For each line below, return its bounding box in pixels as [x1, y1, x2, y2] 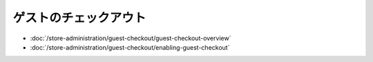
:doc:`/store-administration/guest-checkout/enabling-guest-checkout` [30, 43, 230, 51]
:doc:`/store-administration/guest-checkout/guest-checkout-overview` [30, 34, 231, 42]
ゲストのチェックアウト [12, 10, 146, 25]
